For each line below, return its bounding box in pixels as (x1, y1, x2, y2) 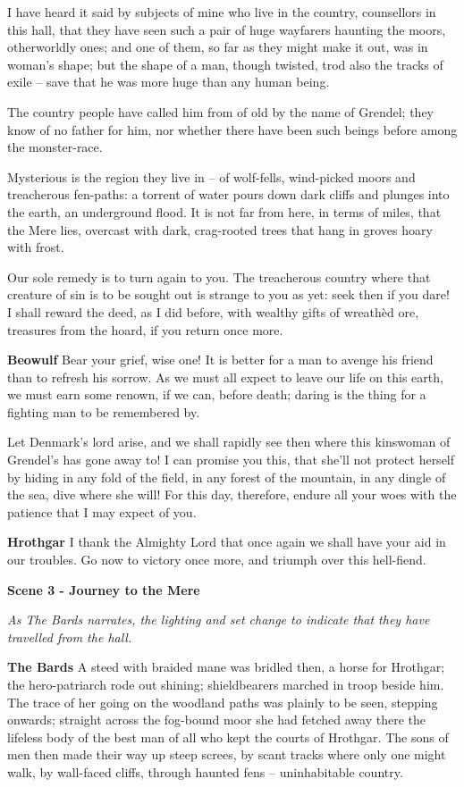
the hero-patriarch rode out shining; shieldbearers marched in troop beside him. (7, 675, 444, 693)
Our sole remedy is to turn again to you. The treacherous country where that (7, 267, 431, 286)
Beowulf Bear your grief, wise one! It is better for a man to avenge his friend (7, 350, 434, 369)
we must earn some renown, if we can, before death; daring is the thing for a (7, 385, 426, 404)
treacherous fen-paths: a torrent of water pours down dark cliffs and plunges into (7, 185, 450, 204)
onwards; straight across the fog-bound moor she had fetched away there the (7, 710, 426, 729)
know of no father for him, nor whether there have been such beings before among (7, 120, 458, 138)
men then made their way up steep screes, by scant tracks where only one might (7, 745, 446, 764)
